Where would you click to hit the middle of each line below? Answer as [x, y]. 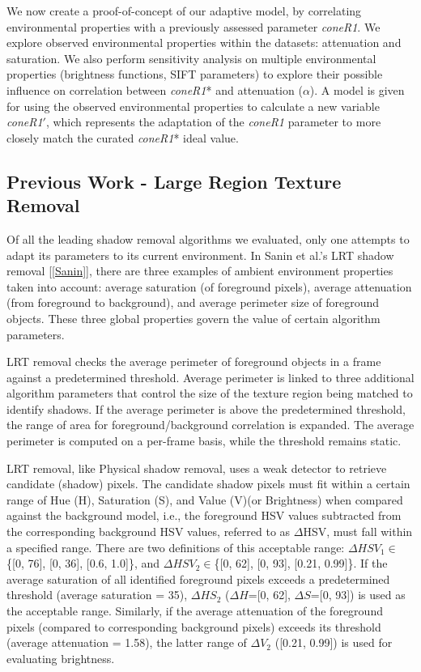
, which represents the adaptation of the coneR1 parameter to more [213, 122]
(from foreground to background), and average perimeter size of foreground [193, 302]
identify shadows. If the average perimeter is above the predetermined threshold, [206, 408]
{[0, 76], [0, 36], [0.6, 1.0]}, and [83, 563]
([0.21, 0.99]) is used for [334, 642]
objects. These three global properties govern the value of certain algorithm [193, 318]
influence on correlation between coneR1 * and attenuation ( [155, 89]
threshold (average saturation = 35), [97, 595]
